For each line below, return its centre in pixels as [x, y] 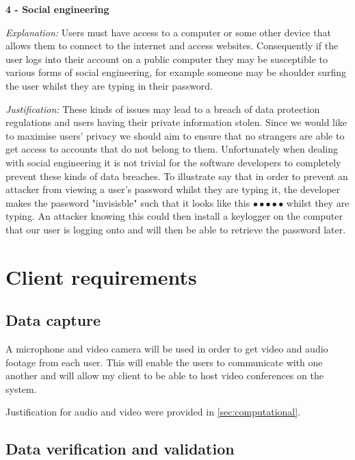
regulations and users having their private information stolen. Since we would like [176, 122]
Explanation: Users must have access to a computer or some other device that [168, 32]
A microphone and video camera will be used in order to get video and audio [167, 349]
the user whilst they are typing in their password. [109, 85]
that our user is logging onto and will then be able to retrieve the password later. [176, 229]
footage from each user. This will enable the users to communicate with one [164, 362]
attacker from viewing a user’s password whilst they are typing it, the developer [173, 189]
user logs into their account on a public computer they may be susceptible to [167, 59]
